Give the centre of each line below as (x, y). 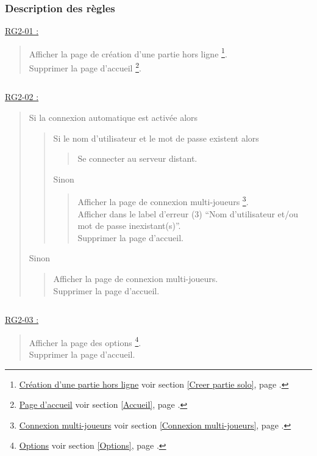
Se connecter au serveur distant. (137, 158)
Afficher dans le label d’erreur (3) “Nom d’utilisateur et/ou (188, 213)
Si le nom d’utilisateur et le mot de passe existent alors (156, 138)
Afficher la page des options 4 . (85, 341)
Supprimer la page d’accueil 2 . (85, 67)
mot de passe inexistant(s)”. (129, 226)
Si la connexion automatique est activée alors (113, 117)
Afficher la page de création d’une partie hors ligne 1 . (128, 52)
